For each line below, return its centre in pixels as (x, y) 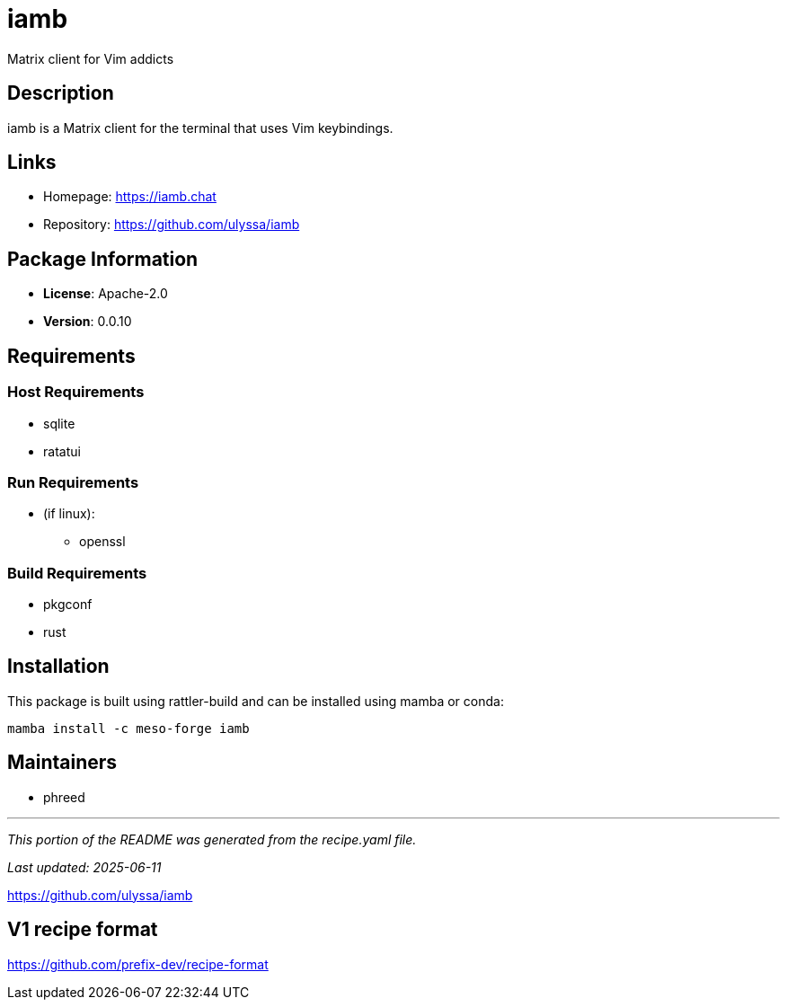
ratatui (62, 451)
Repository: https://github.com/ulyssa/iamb (172, 225)
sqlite (59, 423)
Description (61, 93)
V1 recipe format (83, 930)
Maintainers (62, 763)
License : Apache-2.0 (106, 294)
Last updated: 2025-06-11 (84, 867)
